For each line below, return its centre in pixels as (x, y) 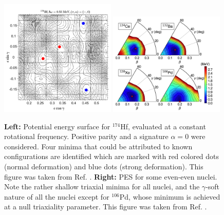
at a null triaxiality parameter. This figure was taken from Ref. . (106, 207)
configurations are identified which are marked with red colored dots (112, 156)
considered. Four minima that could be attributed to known (98, 146)
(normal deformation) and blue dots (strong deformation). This (104, 166)
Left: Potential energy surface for (57, 126)
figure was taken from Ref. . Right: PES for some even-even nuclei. (111, 176)
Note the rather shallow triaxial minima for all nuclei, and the (102, 187)
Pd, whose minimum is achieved (170, 196)
